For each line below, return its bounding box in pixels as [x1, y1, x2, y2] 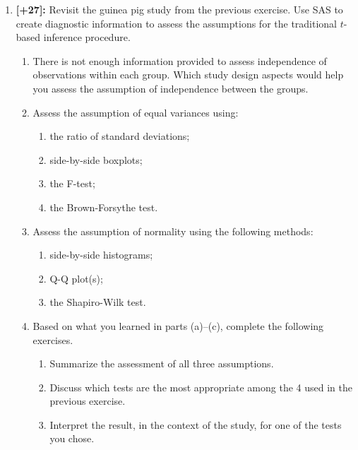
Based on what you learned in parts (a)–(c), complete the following [32, 318, 324, 333]
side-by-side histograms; [49, 247, 153, 262]
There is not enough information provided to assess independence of [32, 53, 327, 68]
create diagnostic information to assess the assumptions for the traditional [16, 16, 338, 30]
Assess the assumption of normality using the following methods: [32, 223, 314, 238]
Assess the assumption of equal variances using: [32, 105, 239, 119]
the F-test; [49, 176, 95, 191]
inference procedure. [43, 30, 131, 45]
